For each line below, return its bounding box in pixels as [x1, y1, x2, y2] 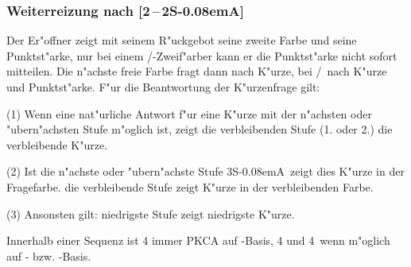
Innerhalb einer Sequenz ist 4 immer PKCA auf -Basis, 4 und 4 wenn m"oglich [6, 232, 390, 249]
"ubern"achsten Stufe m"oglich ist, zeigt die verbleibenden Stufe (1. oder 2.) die [6, 121, 393, 137]
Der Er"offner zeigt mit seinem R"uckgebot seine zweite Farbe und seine [6, 32, 357, 48]
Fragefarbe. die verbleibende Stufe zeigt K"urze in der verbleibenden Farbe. [6, 178, 374, 195]
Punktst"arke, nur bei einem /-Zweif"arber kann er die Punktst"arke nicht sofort [6, 47, 397, 64]
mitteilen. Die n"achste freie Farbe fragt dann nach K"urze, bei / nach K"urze [6, 63, 387, 79]
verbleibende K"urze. [6, 136, 108, 153]
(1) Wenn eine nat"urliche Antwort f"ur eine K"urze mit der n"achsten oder [6, 105, 372, 122]
